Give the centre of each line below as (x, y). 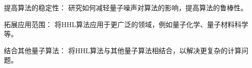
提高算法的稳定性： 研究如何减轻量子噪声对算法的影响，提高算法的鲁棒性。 (126, 7)
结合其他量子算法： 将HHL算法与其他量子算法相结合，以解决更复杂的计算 (123, 50)
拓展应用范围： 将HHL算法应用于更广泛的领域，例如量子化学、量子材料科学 (126, 24)
